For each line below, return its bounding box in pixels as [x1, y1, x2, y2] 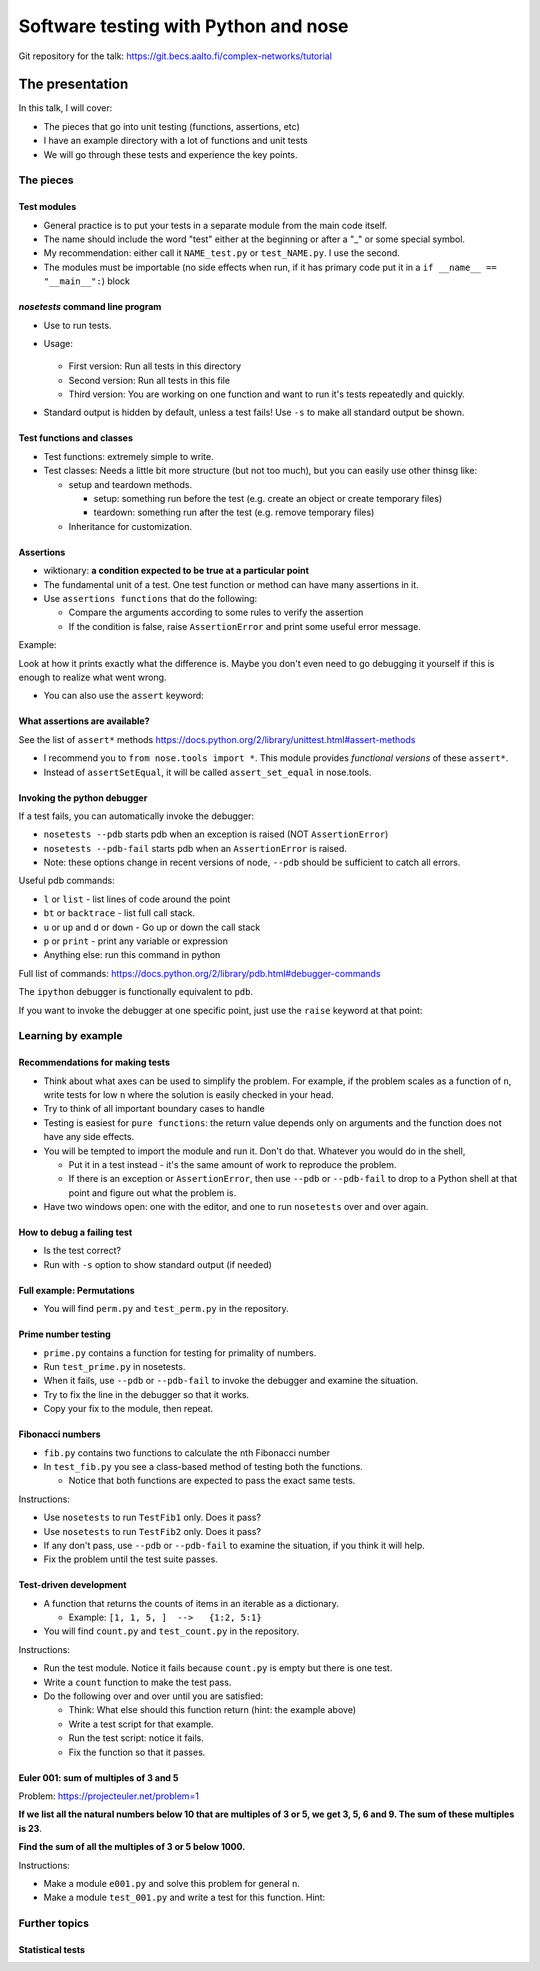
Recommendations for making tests [18, 1056, 170, 1069]
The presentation [18, 76, 129, 93]
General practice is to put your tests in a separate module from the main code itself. [43, 219, 388, 231]
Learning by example [18, 1029, 123, 1043]
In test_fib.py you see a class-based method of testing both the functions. [43, 1460, 364, 1472]
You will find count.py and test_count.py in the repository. [43, 1625, 300, 1637]
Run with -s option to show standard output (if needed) [43, 1258, 272, 1270]
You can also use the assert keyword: [43, 690, 204, 702]
